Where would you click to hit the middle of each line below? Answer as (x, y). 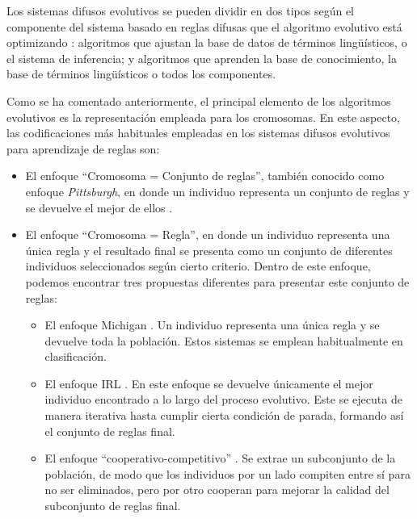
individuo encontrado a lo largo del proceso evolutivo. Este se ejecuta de (223, 399)
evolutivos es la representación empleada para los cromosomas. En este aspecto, (204, 117)
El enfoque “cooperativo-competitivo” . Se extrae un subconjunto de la (220, 458)
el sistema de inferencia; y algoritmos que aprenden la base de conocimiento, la (202, 58)
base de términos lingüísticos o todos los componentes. (141, 74)
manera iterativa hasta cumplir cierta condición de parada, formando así (224, 415)
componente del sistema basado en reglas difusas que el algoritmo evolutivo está (204, 26)
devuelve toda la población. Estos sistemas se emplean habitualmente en (224, 340)
